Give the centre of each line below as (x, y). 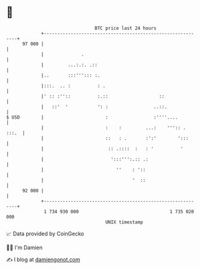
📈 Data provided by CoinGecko (45, 234)
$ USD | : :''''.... (92, 117)
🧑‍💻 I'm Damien (25, 247)
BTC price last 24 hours (126, 28)
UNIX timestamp (124, 222)
